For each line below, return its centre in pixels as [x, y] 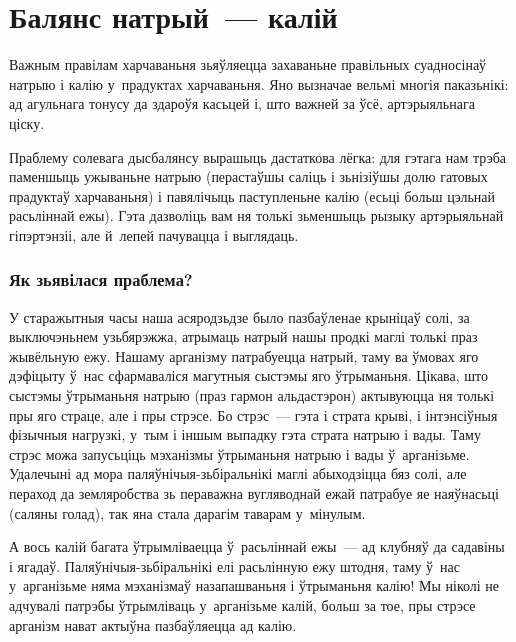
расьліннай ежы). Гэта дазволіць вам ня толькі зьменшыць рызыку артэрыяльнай [256, 215]
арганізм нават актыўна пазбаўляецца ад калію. [153, 624]
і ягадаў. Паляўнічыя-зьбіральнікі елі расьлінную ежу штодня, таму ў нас [234, 565]
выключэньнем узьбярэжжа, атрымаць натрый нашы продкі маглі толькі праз [243, 336]
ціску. [27, 122]
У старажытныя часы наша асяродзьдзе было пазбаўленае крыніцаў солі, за [239, 316]
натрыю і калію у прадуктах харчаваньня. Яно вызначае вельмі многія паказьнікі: [259, 83]
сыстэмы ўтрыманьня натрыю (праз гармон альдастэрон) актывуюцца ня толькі [252, 395]
